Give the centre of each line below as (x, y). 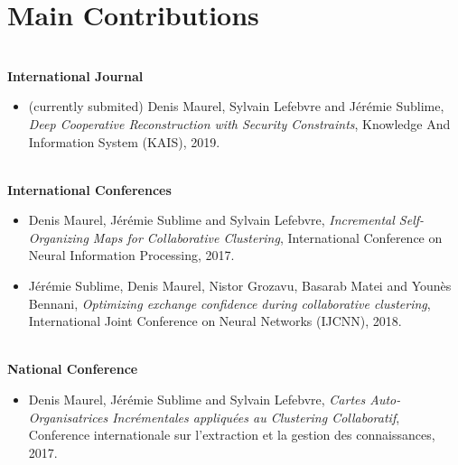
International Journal (75, 75)
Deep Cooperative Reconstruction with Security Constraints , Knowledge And (239, 123)
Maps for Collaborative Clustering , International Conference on (267, 237)
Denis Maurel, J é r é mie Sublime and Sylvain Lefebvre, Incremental (211, 220)
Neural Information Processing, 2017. (131, 255)
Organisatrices (68, 417)
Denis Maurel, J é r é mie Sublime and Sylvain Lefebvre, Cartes (197, 400)
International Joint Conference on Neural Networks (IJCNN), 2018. (215, 321)
